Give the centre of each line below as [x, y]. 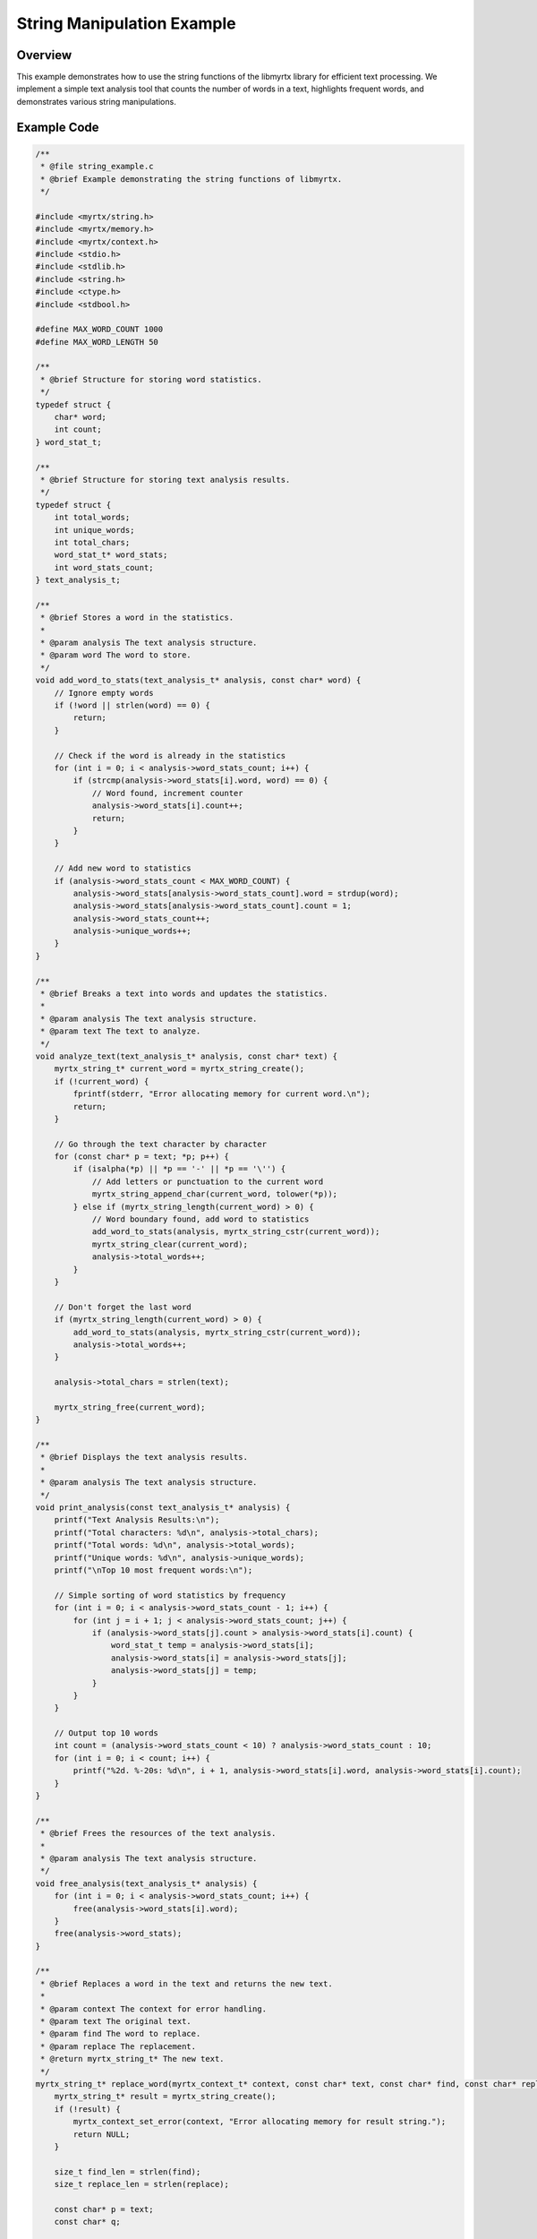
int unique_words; [94, 530]
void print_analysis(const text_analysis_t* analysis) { [163, 1508]
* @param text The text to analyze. [121, 1031]
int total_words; [92, 518]
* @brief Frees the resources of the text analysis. [158, 1833]
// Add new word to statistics [123, 868]
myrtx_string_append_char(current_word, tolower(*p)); [215, 1194]
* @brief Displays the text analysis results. [144, 1457]
